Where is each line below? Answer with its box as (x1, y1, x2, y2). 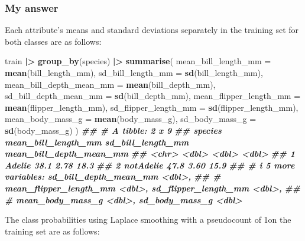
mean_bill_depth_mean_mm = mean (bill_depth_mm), (5, 78, 216, 90)
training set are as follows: (5, 225, 100, 237)
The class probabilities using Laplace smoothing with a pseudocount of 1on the (5, 213, 291, 226)
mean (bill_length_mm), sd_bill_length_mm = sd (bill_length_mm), (5, 67, 263, 78)
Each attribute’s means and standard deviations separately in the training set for (5, 24, 299, 36)
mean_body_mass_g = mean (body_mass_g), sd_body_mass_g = (5, 113, 257, 125)
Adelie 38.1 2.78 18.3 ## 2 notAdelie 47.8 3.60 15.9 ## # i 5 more (5, 159, 295, 171)
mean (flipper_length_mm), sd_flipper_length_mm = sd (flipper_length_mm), (5, 101, 298, 113)
